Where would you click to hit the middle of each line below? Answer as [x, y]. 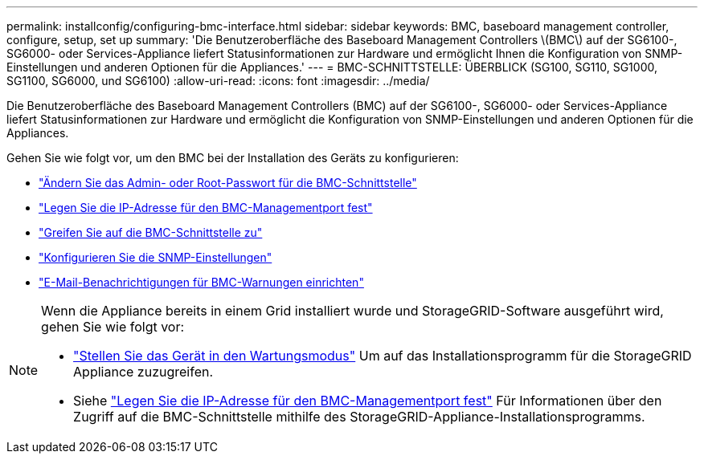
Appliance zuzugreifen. [143, 372]
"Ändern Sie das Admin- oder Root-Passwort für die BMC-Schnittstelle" [228, 183]
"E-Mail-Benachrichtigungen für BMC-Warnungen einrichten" [201, 282]
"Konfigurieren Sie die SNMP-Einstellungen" [156, 257]
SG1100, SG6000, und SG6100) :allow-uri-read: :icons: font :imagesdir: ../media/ [218, 81]
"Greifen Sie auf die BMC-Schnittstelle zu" [151, 232]
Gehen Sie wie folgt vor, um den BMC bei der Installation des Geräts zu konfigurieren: [233, 158]
